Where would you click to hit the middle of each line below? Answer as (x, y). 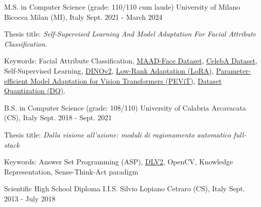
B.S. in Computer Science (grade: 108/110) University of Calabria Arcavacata (125, 107)
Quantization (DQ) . (35, 91)
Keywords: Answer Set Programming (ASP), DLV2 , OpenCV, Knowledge (119, 162)
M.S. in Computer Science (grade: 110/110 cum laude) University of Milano (122, 7)
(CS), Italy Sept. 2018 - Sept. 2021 (58, 117)
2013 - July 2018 (30, 198)
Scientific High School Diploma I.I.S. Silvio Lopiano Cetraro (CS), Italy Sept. (125, 188)
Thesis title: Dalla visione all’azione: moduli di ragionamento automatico (118, 134)
